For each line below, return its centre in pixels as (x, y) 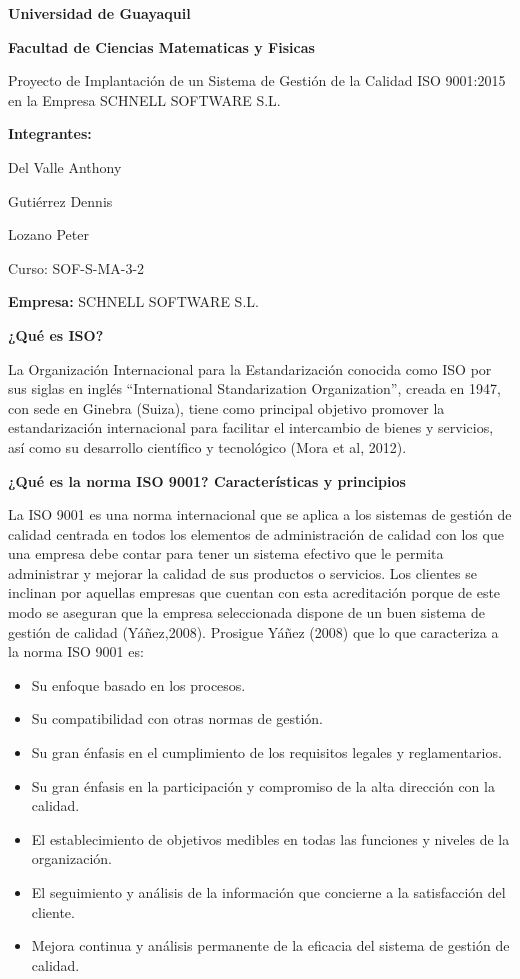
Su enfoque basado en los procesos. (138, 684)
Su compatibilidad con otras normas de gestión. (177, 718)
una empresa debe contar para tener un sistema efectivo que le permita (226, 553)
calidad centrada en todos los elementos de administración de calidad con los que (256, 533)
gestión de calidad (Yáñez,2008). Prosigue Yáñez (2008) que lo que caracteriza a (253, 631)
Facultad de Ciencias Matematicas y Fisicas (161, 46)
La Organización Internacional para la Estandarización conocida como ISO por (250, 368)
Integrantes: (50, 133)
